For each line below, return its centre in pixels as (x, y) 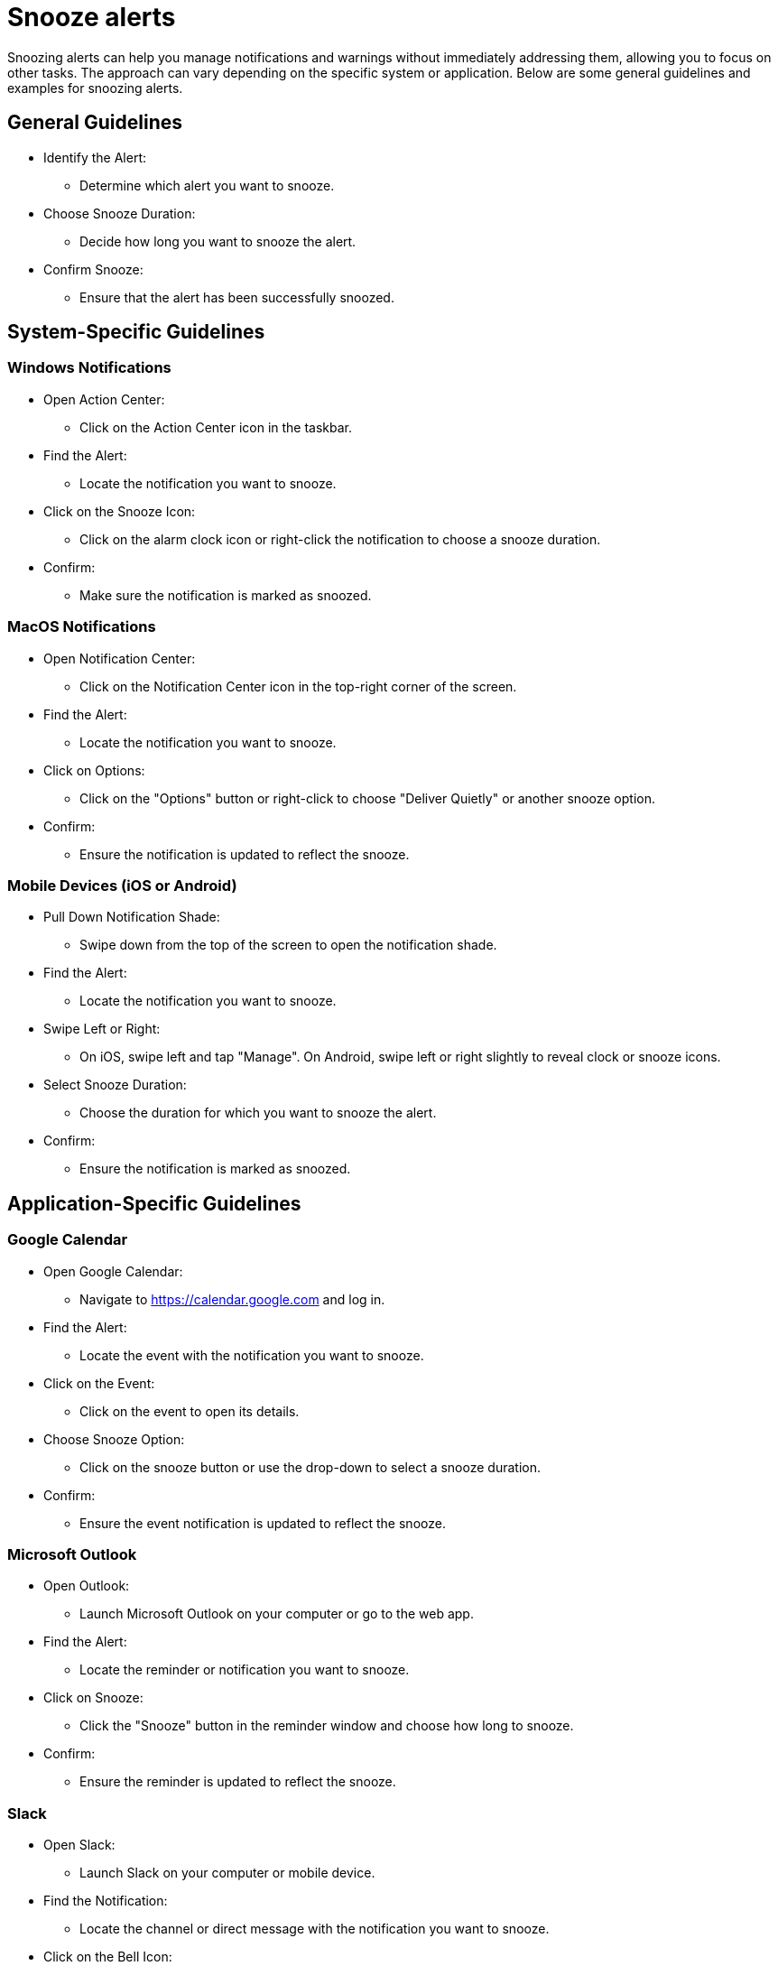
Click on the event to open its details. (190, 1411)
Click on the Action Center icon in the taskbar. (216, 427)
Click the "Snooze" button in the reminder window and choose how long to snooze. (327, 1726)
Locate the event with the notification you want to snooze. (252, 1355)
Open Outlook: (87, 1586)
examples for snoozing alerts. (95, 88)
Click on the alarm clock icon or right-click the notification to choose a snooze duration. (340, 539)
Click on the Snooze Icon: (120, 511)
